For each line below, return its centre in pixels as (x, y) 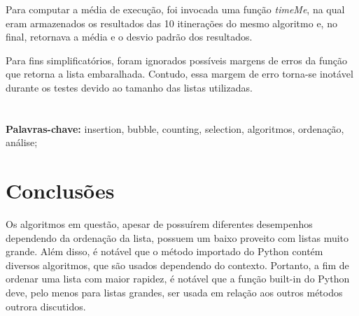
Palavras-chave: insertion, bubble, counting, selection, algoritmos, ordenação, (175, 128)
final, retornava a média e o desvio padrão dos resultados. (129, 37)
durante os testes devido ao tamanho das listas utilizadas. (129, 87)
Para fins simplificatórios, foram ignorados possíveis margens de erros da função (177, 60)
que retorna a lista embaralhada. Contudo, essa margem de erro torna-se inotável (179, 74)
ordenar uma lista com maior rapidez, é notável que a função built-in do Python (178, 279)
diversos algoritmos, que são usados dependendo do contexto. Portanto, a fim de (177, 265)
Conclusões (60, 191)
